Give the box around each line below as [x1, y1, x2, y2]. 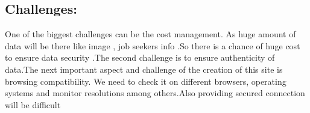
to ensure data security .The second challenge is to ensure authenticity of [5, 51, 275, 64]
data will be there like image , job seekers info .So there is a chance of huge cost [5, 39, 300, 52]
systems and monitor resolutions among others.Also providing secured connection [5, 87, 305, 99]
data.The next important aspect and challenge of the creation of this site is [5, 63, 283, 75]
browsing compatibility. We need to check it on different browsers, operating [5, 75, 286, 87]
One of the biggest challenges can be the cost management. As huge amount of [5, 28, 296, 40]
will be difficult [5, 98, 61, 111]
